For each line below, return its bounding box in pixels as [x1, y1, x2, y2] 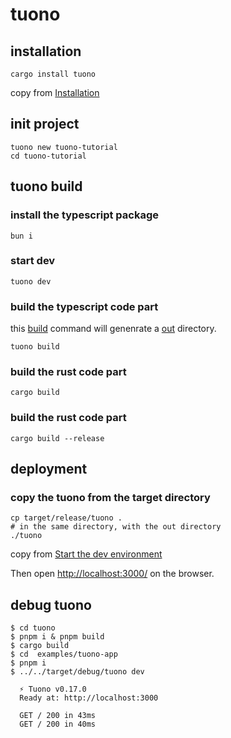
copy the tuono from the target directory [10, 491, 211, 504]
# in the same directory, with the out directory [10, 522, 222, 532]
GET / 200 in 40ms [19, 719, 97, 730]
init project [10, 116, 80, 133]
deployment [10, 461, 88, 478]
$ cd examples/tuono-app [10, 649, 118, 660]
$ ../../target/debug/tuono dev [10, 667, 145, 677]
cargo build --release [10, 433, 105, 443]
